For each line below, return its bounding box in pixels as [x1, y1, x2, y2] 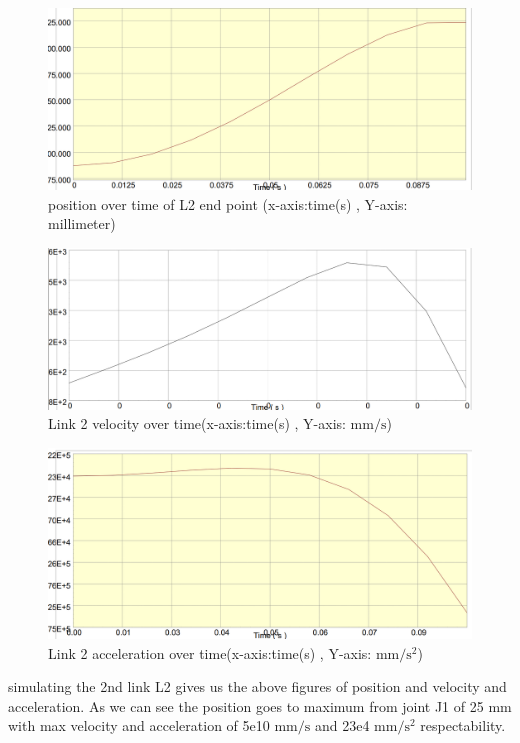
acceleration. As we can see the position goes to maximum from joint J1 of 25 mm [8, 695, 512, 716]
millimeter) [48, 213, 116, 234]
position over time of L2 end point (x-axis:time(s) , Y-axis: [48, 193, 408, 214]
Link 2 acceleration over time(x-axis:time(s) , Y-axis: [48, 642, 372, 663]
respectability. [420, 715, 506, 736]
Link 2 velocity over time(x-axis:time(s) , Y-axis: [48, 413, 346, 434]
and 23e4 [314, 715, 370, 736]
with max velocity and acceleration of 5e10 [8, 715, 270, 736]
